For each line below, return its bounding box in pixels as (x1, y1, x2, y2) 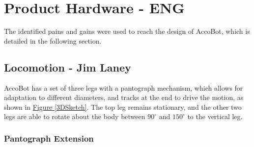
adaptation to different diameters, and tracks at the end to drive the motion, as (4, 92, 244, 102)
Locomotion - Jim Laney (4, 59, 131, 74)
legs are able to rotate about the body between (4, 111, 145, 122)
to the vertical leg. (187, 111, 243, 122)
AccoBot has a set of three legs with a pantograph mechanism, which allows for (4, 82, 243, 93)
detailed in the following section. (4, 35, 102, 46)
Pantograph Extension (4, 132, 94, 144)
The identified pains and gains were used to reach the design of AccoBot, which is (4, 26, 250, 36)
